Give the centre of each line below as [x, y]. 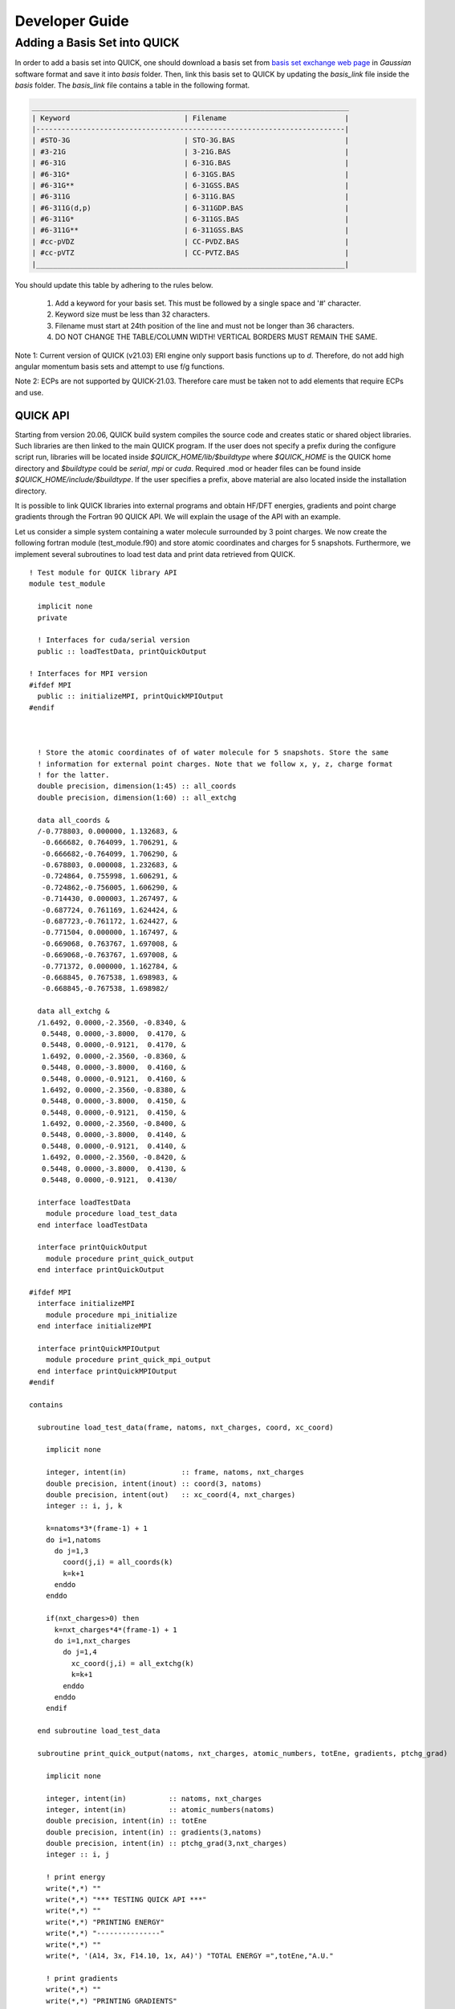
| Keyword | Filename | [190, 118]
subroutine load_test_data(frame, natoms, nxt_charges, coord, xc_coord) [185, 1427]
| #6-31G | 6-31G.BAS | [190, 163]
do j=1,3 [71, 1551]
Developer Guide [72, 21]
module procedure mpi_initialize [112, 1315]
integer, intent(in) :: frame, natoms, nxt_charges [175, 1472]
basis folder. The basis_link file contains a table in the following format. [132, 85]
